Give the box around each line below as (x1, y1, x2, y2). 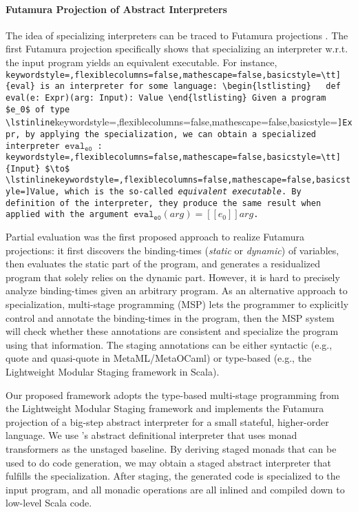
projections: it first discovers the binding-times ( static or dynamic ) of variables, (6, 243, 339, 257)
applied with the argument (6, 209, 129, 220)
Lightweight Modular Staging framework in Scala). (6, 365, 220, 379)
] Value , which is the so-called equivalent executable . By (25, 187, 302, 197)
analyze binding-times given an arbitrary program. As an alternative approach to (6, 283, 348, 298)
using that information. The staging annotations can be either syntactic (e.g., (6, 337, 333, 351)
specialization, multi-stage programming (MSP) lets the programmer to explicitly (6, 297, 349, 311)
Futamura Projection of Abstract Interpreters (6, 1, 227, 16)
